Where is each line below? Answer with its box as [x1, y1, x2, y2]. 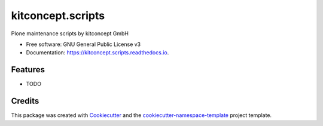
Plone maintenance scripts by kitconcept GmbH [11, 30, 129, 37]
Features [11, 64, 45, 75]
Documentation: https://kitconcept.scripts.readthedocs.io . [26, 49, 169, 56]
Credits [11, 96, 39, 106]
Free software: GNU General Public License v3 [26, 41, 141, 48]
